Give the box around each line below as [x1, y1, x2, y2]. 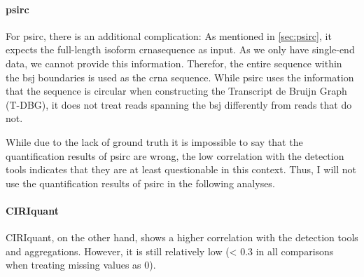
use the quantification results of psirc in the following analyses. [6, 175, 275, 190]
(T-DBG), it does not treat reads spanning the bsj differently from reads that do [6, 97, 352, 112]
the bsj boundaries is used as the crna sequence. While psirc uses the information [6, 69, 354, 84]
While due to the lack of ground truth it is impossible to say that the [6, 134, 303, 149]
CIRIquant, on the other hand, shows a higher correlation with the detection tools [6, 230, 358, 245]
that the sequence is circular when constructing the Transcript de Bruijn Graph [6, 83, 347, 98]
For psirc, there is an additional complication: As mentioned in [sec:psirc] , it [6, 28, 332, 43]
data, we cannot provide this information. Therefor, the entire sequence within [6, 55, 342, 70]
